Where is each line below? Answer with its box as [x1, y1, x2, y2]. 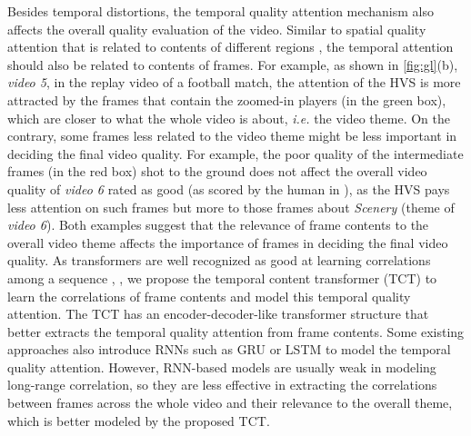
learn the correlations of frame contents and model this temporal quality [7, 286, 411, 305]
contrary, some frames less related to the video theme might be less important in [7, 126, 457, 145]
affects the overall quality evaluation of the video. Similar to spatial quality [7, 19, 426, 38]
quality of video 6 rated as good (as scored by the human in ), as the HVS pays [7, 179, 450, 198]
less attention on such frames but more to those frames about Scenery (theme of [7, 197, 455, 216]
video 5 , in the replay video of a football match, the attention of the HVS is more [7, 73, 461, 92]
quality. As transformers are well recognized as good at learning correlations [7, 251, 431, 270]
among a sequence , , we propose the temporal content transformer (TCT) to [7, 268, 437, 287]
